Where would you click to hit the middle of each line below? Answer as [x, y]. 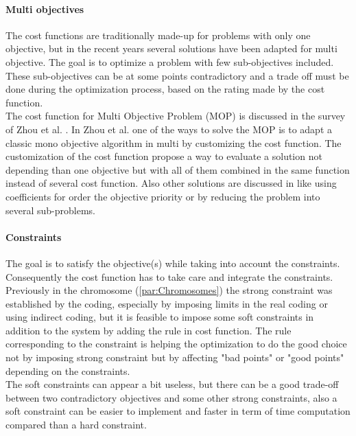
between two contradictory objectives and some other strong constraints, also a [171, 397]
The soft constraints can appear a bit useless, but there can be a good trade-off [172, 384]
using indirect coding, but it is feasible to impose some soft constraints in [160, 317]
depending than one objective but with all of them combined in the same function [178, 169]
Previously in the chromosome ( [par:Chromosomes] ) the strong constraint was [169, 290]
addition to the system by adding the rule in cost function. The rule [149, 330]
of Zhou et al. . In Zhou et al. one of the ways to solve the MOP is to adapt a [169, 129]
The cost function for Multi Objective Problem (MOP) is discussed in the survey [176, 116]
